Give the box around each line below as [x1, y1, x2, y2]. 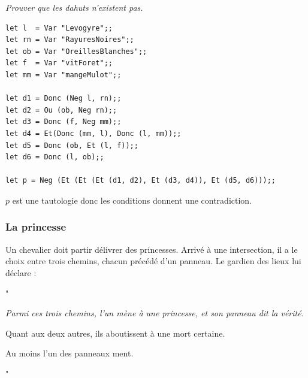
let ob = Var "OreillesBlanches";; [5, 47, 147, 56]
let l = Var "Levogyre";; [5, 23, 113, 32]
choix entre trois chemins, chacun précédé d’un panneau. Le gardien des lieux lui [5, 255, 301, 267]
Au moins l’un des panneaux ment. [5, 347, 134, 359]
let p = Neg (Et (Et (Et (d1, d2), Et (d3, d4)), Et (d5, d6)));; [5, 176, 276, 185]
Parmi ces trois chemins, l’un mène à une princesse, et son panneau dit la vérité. [5, 307, 304, 319]
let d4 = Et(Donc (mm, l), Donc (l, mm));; [5, 129, 182, 138]
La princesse [5, 219, 67, 234]
